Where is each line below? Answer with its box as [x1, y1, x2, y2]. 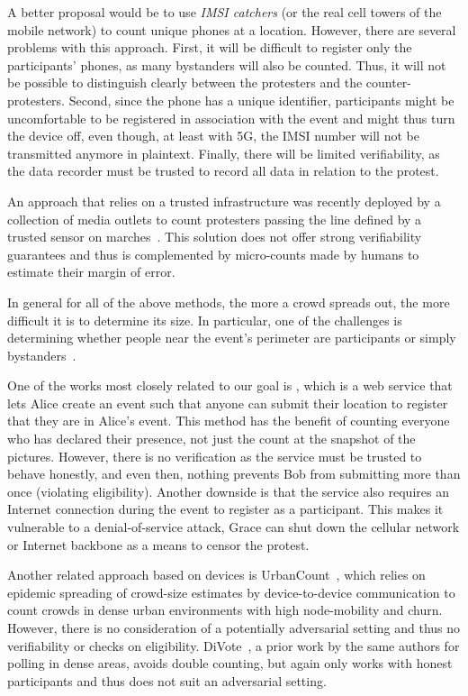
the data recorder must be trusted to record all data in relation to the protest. [7, 161, 439, 180]
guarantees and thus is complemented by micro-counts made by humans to [7, 244, 419, 263]
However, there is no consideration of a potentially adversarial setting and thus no [7, 618, 461, 636]
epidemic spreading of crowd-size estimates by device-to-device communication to [7, 582, 455, 601]
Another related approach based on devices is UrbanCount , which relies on [7, 565, 426, 584]
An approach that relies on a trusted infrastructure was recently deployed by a [7, 191, 441, 210]
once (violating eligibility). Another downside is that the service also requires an [7, 481, 449, 500]
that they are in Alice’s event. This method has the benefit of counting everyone [7, 411, 450, 430]
